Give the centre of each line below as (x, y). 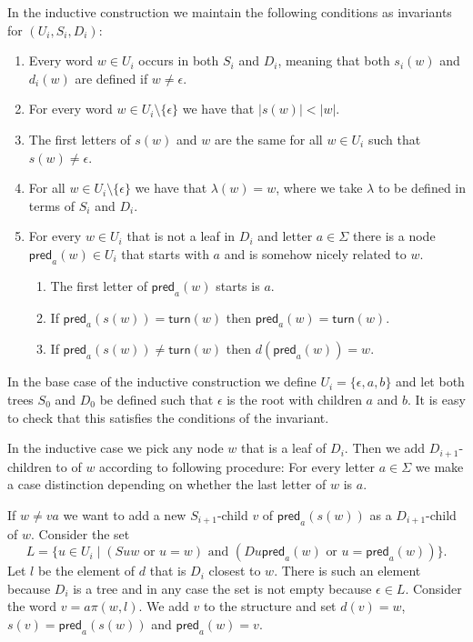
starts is (238, 285)
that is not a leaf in (181, 236)
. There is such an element (347, 571)
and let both (430, 381)
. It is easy (436, 399)
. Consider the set (80, 533)
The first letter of (99, 285)
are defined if (111, 78)
